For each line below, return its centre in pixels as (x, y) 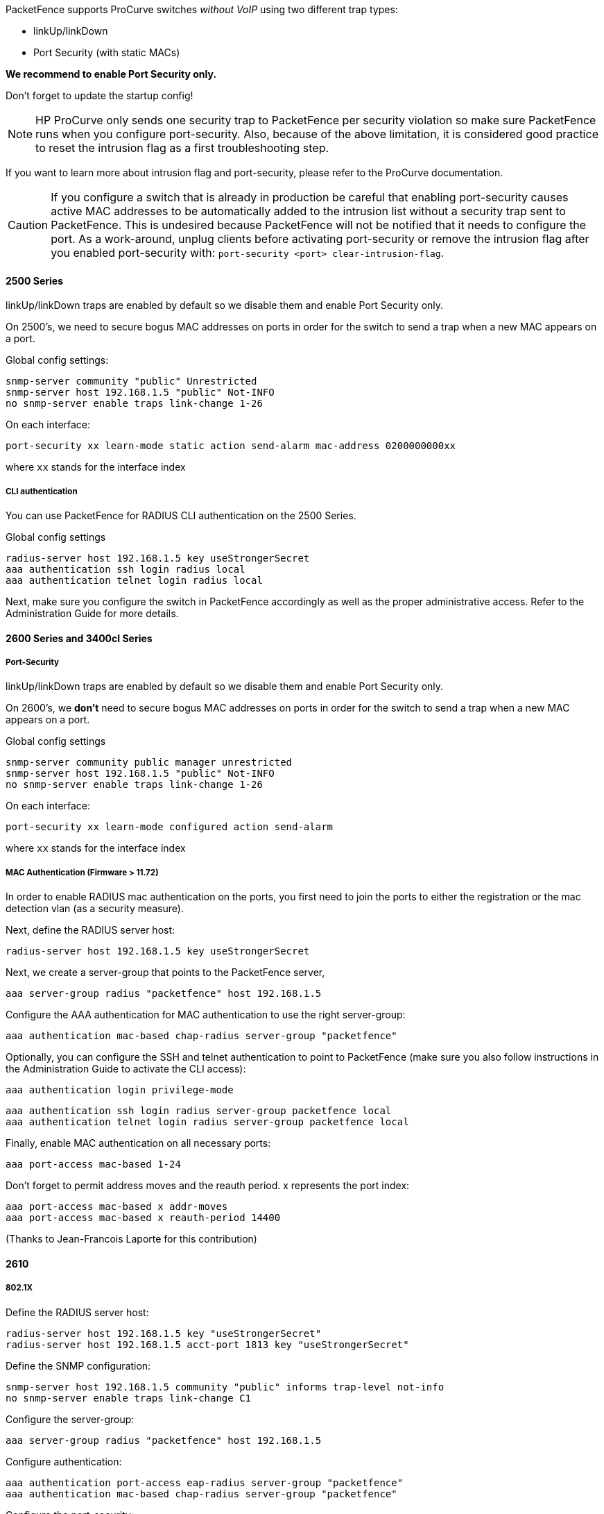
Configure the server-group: (70, 1419)
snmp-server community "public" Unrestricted (131, 381)
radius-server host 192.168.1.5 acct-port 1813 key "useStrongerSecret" (207, 1344)
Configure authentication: (64, 1461)
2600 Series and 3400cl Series (79, 638)
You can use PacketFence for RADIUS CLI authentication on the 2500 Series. (181, 515)
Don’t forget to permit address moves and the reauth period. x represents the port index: (208, 1186)
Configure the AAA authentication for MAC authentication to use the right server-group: (206, 1015)
